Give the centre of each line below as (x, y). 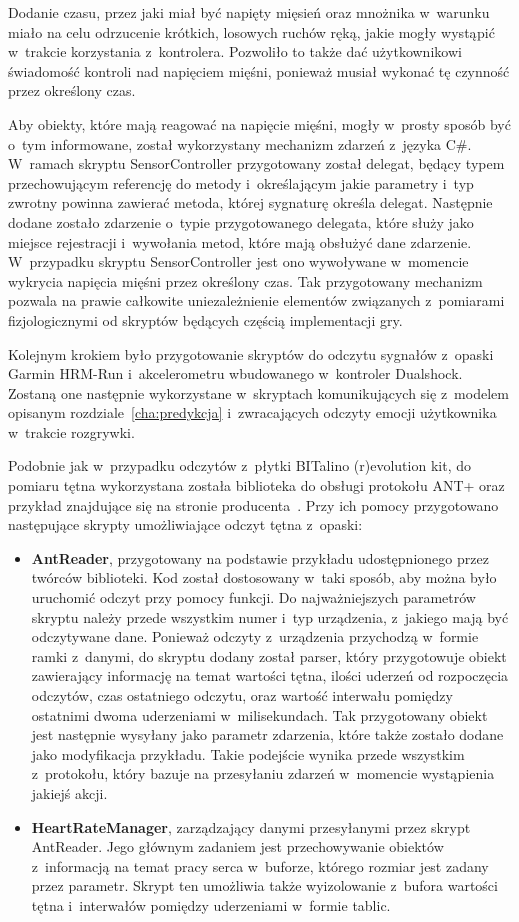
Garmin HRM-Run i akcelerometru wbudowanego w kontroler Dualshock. (235, 373)
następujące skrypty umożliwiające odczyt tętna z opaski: (185, 524)
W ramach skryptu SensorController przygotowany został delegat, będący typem (256, 163)
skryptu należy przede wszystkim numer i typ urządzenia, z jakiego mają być (270, 616)
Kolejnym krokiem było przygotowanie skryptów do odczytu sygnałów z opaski (251, 353)
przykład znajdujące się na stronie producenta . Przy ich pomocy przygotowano (253, 504)
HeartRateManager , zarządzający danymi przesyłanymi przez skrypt (251, 826)
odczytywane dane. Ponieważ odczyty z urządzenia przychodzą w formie (255, 636)
